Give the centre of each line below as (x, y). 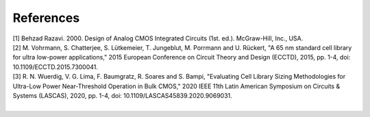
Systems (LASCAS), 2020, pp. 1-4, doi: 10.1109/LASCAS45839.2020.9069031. (122, 95)
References (46, 18)
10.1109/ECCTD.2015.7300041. (56, 67)
